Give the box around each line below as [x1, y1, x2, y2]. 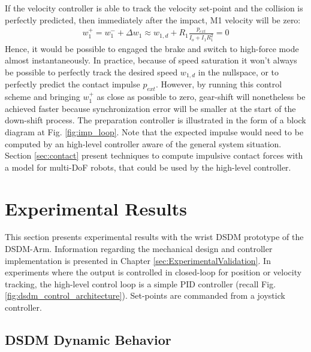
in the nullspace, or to [198, 65, 279, 78]
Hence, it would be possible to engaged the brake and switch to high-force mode [5, 42, 299, 54]
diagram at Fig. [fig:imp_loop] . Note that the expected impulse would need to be [5, 125, 304, 138]
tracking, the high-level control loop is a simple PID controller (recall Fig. [5, 277, 276, 290]
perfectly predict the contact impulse [5, 78, 140, 90]
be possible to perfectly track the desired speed [5, 65, 178, 78]
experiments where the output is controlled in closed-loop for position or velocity [5, 266, 302, 278]
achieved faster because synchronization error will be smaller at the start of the [5, 102, 296, 114]
